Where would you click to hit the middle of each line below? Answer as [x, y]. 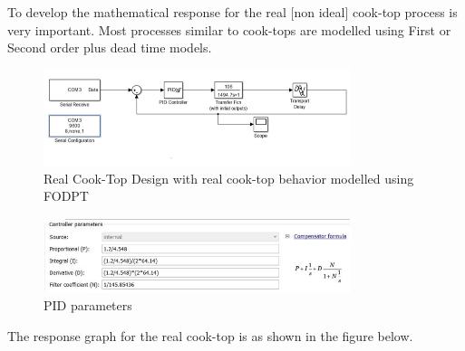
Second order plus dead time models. [110, 47]
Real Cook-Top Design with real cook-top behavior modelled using [229, 178]
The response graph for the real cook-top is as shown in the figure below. [210, 335]
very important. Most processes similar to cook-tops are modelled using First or [229, 29]
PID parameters [88, 305]
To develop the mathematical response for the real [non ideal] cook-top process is [232, 12]
